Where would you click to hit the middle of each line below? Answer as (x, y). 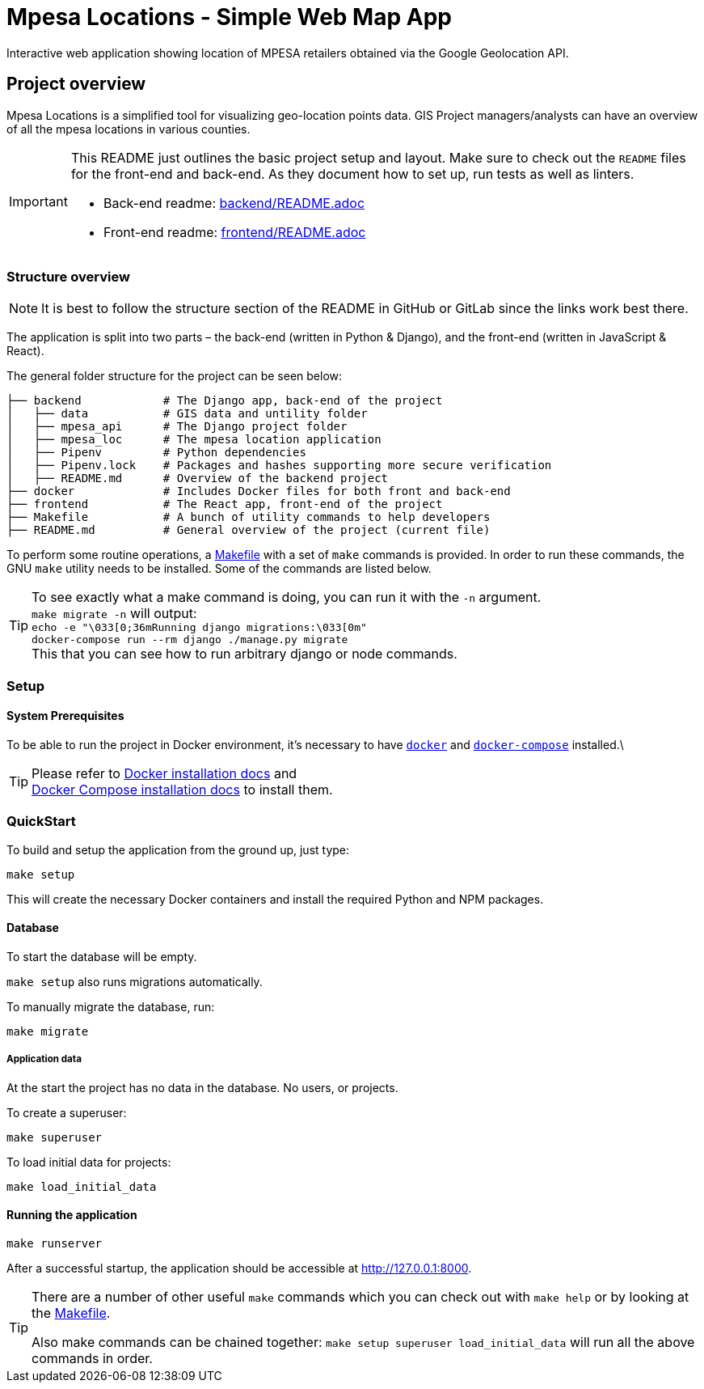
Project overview (76, 84)
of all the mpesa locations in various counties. (129, 129)
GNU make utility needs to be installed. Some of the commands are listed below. (219, 569)
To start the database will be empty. (102, 956)
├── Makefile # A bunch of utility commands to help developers (249, 517)
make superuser (55, 1137)
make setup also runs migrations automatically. (135, 981)
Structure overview (68, 276)
